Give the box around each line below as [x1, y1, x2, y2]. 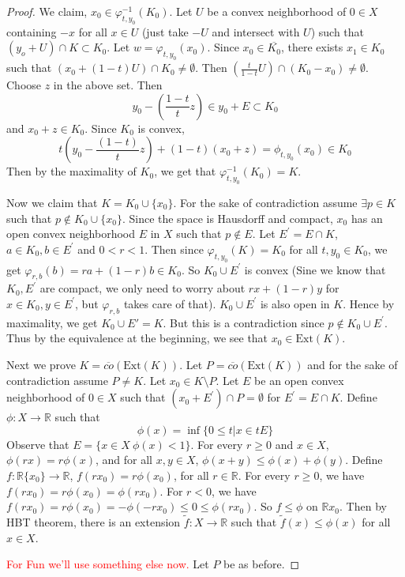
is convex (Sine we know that [244, 261, 386, 277]
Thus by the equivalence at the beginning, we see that [6, 330, 268, 346]
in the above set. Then [53, 77, 163, 93]
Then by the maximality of [6, 163, 137, 179]
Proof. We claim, [6, 3, 88, 19]
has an [351, 209, 383, 226]
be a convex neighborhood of [207, 3, 347, 19]
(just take [141, 23, 189, 40]
